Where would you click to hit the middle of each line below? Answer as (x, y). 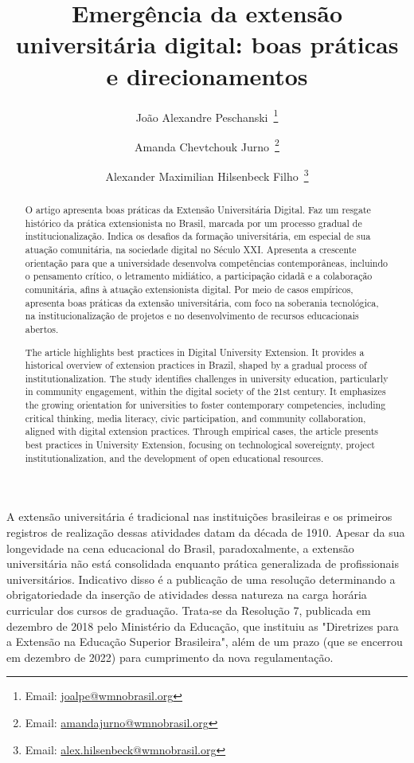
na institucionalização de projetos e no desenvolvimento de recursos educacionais (192, 316)
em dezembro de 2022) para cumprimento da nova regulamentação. (170, 657)
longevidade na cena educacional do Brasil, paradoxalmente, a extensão (180, 548)
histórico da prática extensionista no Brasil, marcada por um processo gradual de (193, 223)
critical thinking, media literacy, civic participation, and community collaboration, (195, 418)
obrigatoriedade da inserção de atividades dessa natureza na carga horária (187, 595)
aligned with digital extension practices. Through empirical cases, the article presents (201, 431)
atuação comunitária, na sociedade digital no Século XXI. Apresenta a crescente (191, 250)
